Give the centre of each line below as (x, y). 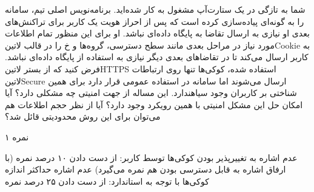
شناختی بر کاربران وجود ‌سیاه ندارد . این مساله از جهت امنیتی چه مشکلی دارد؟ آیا (151, 93)
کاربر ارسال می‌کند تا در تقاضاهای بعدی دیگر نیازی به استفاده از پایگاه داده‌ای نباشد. (157, 57)
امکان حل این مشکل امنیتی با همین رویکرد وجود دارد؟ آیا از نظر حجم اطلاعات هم (154, 104)
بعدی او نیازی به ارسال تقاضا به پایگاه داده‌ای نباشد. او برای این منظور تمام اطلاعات (157, 33)
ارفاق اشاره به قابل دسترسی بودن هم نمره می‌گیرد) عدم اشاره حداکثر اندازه (145, 169)
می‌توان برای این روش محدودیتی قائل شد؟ (83, 116)
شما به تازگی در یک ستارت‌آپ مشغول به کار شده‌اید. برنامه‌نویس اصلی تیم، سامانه (155, 9)
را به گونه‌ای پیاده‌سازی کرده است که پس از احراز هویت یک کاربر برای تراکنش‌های (155, 21)
